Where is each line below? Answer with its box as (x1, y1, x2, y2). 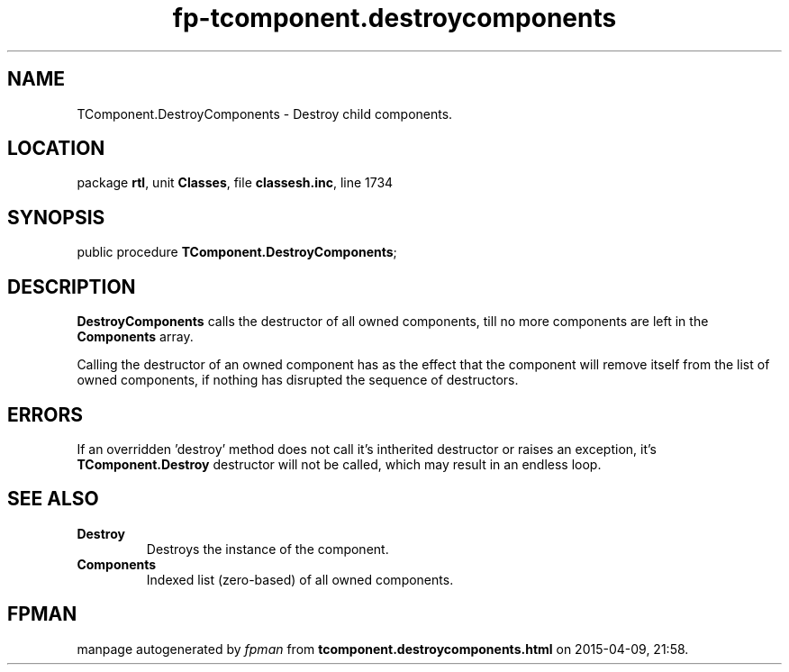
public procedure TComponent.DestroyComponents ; (77, 244, 397, 260)
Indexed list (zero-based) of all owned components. (146, 571, 454, 587)
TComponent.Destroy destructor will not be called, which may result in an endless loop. (77, 456, 602, 472)
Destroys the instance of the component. (146, 540, 389, 557)
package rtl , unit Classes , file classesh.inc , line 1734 (77, 175, 394, 191)
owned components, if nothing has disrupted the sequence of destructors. (77, 372, 519, 388)
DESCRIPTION (7, 275, 136, 298)
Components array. (77, 329, 194, 345)
